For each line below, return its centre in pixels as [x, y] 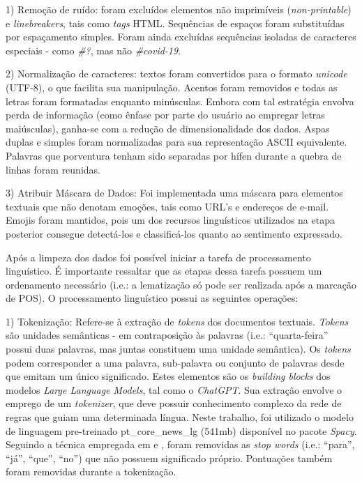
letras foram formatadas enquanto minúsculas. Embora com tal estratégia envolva [180, 101]
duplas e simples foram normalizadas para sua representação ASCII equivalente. [176, 142]
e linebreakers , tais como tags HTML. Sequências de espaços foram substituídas [175, 23]
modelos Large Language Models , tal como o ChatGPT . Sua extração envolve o [174, 389]
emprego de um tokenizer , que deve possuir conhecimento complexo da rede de [174, 403]
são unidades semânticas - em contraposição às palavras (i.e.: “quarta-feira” [167, 335]
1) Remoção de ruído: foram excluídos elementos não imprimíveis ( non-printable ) [179, 9]
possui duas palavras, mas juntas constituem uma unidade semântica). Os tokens [178, 349]
